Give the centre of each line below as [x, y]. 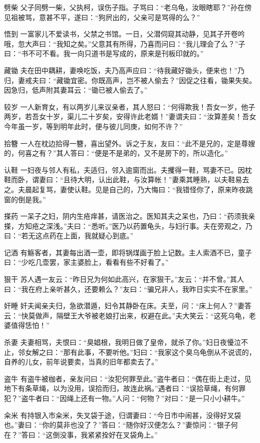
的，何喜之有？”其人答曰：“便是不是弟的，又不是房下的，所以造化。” [116, 153]
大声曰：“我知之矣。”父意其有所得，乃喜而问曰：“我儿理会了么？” [132, 43]
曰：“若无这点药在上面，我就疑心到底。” [69, 236]
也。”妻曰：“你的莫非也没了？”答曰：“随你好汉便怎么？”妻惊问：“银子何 [121, 425]
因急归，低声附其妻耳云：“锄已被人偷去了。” [76, 90]
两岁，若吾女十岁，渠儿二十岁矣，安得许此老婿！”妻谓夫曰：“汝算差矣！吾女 [130, 116]
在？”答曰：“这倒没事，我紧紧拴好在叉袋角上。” [81, 434]
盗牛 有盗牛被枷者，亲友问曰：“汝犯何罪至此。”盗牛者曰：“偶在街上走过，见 [128, 378]
